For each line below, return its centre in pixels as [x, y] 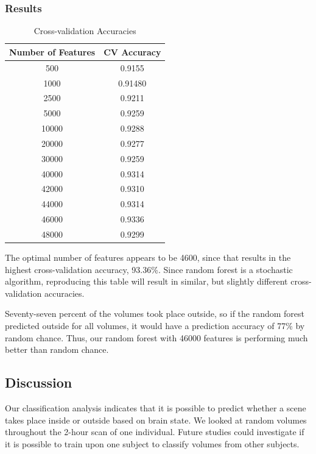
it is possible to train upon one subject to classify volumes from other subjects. [152, 443]
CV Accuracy [132, 51]
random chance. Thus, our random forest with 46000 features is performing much [156, 337]
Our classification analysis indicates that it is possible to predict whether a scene [156, 407]
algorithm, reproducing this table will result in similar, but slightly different [146, 281]
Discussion [39, 382]
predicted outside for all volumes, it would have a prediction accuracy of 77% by [155, 325]
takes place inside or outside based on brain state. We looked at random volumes [156, 420]
